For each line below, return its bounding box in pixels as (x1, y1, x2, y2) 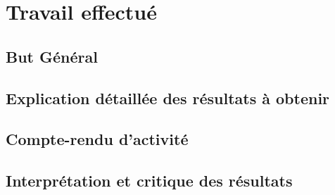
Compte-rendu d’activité (6, 128, 189, 150)
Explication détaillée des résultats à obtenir (6, 87, 330, 108)
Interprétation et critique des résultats (6, 170, 293, 191)
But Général (6, 45, 98, 67)
